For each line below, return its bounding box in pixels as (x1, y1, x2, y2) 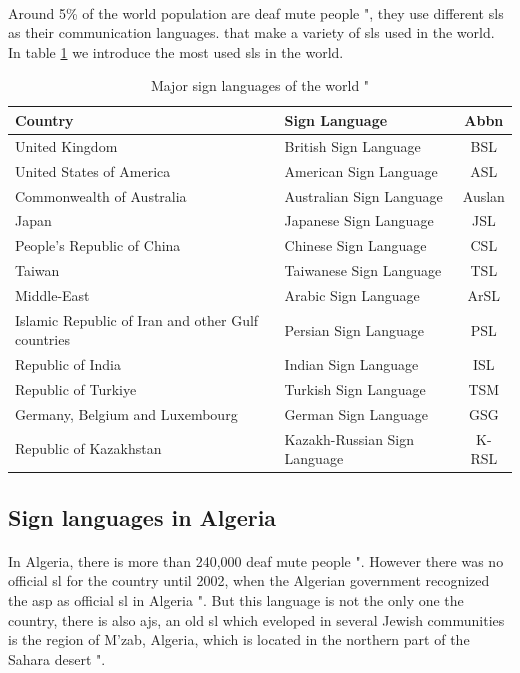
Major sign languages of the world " (150, 75, 370, 96)
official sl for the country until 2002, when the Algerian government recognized (8, 570, 490, 591)
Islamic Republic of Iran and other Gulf (15, 309, 259, 330)
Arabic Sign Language (284, 284, 420, 305)
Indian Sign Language (284, 354, 419, 375)
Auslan (462, 185, 505, 206)
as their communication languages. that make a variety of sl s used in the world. (8, 22, 495, 43)
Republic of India (15, 354, 121, 375)
